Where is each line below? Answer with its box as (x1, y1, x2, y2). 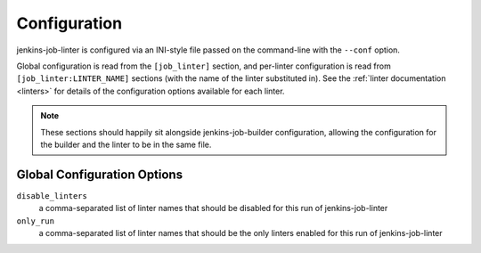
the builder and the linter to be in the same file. (40, 139, 212, 150)
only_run (16, 216, 55, 226)
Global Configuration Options (16, 167, 183, 182)
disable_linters (16, 191, 88, 200)
